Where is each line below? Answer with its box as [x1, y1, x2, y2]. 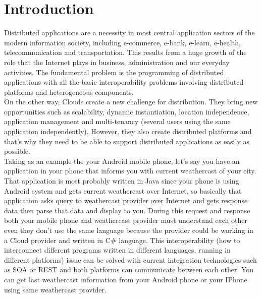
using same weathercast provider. [4, 284, 107, 294]
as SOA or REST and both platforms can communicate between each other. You [4, 264, 254, 275]
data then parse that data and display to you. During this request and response [4, 205, 250, 215]
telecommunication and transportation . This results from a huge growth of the [4, 47, 247, 57]
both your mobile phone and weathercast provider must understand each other [4, 215, 247, 225]
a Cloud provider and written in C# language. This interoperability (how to [4, 234, 240, 245]
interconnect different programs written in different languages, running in [4, 245, 231, 255]
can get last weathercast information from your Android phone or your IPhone [4, 274, 247, 284]
